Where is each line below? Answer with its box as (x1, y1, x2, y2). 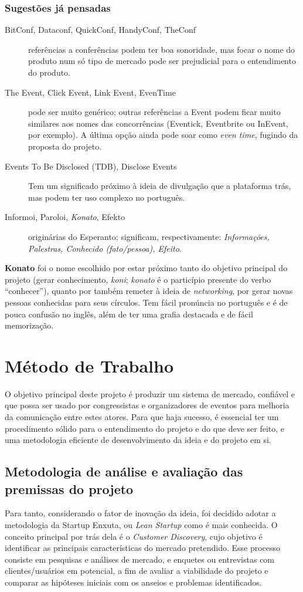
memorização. (5, 319, 54, 331)
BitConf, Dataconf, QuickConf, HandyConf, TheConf (5, 23, 196, 36)
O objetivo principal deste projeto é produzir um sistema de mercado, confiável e (5, 387, 295, 400)
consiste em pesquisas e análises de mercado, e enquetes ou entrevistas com (5, 553, 275, 565)
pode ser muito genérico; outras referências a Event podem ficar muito (28, 106, 281, 118)
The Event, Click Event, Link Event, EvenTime (5, 86, 176, 98)
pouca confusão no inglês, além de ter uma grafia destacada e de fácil (5, 307, 253, 320)
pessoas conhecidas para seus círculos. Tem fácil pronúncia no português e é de (5, 296, 288, 308)
